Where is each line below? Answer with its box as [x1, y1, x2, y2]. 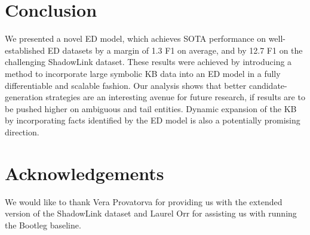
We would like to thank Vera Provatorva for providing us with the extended [5, 195, 283, 208]
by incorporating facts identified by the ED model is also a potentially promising [5, 114, 300, 126]
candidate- [248, 79, 287, 91]
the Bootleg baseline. [5, 218, 81, 231]
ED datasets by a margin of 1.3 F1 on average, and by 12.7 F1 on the [47, 44, 303, 56]
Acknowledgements [5, 160, 164, 185]
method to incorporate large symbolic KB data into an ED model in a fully [5, 67, 281, 79]
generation [5, 91, 43, 103]
